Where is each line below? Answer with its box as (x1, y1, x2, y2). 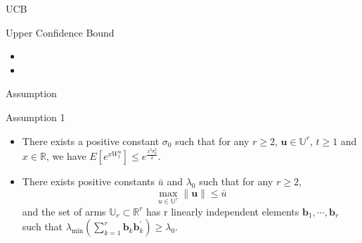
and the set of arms (22, 204, 106, 218)
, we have (46, 149, 86, 163)
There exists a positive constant (22, 133, 160, 148)
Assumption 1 (6, 109, 65, 124)
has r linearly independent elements (146, 204, 299, 218)
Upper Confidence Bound (6, 25, 115, 39)
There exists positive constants (22, 174, 155, 189)
